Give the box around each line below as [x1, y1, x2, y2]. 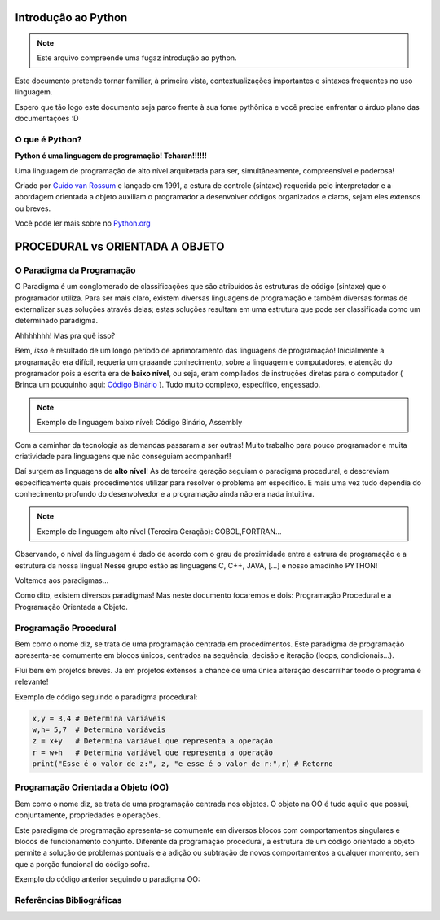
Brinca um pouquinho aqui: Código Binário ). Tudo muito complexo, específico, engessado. [15, 379, 321, 390]
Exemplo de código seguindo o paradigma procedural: [15, 692, 198, 702]
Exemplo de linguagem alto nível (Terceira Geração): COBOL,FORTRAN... [37, 526, 282, 537]
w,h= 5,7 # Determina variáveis [32, 725, 166, 734]
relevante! [15, 677, 49, 687]
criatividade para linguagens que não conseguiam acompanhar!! [15, 451, 231, 461]
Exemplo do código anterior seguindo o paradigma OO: [15, 874, 200, 884]
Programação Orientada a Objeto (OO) [15, 782, 169, 793]
